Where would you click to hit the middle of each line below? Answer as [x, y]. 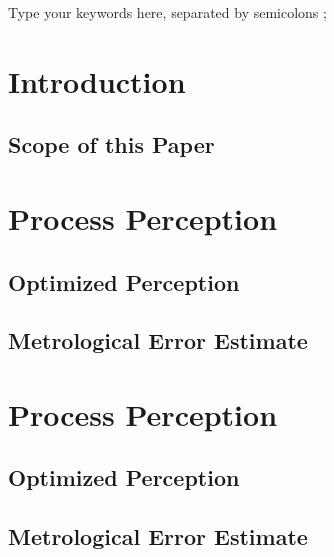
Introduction [97, 80]
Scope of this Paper [111, 144]
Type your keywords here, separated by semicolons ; [167, 12]
